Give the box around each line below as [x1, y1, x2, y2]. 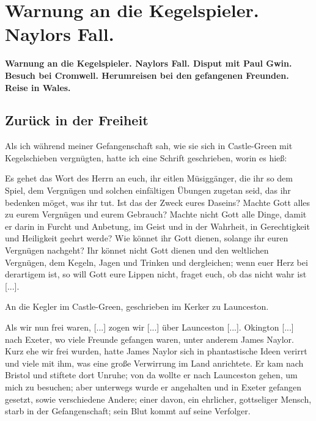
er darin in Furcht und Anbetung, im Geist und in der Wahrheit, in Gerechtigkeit [5, 219, 310, 232]
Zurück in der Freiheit [5, 111, 149, 130]
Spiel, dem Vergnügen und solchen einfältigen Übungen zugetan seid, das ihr [5, 184, 291, 197]
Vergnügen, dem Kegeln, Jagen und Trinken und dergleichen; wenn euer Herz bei [5, 255, 308, 268]
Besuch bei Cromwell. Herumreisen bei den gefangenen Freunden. [5, 68, 289, 81]
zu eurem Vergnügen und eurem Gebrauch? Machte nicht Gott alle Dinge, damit [5, 208, 307, 221]
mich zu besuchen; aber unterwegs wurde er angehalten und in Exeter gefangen [5, 380, 302, 393]
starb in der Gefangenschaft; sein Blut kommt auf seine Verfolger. [5, 405, 251, 417]
